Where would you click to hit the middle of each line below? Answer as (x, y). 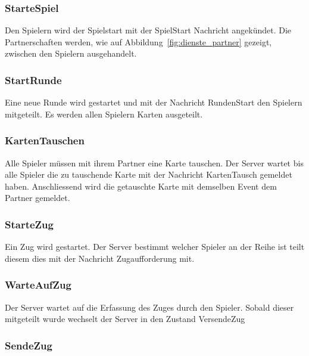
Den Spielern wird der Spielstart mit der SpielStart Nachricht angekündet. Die (148, 30)
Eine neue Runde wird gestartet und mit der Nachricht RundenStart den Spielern (154, 102)
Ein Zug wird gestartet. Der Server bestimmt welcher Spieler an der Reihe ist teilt (155, 247)
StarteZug (29, 224)
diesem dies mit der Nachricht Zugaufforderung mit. (100, 258)
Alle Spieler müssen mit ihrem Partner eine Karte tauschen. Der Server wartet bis (154, 162)
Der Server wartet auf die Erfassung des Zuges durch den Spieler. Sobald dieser (149, 307)
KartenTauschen (45, 140)
